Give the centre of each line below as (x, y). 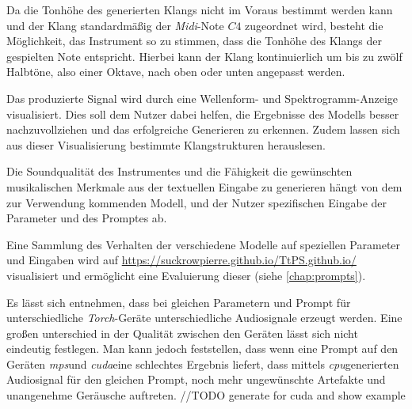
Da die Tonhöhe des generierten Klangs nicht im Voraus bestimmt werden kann (200, 9)
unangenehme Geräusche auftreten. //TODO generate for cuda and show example (206, 395)
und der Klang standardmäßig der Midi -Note (115, 25)
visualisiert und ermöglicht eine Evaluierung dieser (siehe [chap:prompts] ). (186, 275)
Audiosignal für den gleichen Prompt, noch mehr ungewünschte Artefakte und (196, 379)
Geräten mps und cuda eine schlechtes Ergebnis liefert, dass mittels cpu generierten (203, 364)
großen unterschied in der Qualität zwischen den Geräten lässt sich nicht (182, 333)
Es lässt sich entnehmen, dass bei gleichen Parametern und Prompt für (179, 302)
